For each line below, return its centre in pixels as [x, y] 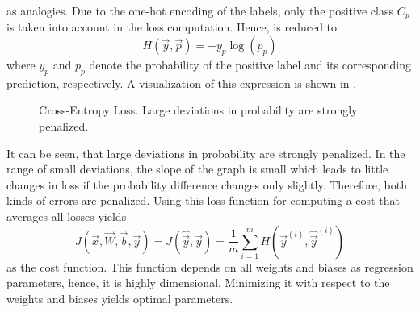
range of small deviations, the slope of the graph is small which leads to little [197, 169]
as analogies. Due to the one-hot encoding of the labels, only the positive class [200, 10]
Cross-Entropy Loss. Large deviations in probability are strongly [198, 110]
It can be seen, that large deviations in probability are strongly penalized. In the [206, 153]
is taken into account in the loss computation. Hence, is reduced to [172, 27]
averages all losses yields [67, 216]
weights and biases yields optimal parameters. [120, 298]
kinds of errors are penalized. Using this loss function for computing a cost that [203, 200]
